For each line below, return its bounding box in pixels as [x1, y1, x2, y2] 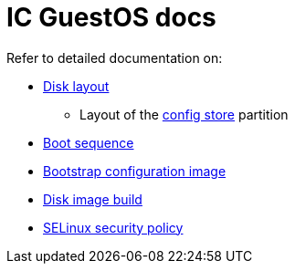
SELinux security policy [43, 219, 184, 235]
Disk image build [43, 191, 142, 207]
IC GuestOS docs [6, 2, 216, 33]
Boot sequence [43, 134, 134, 151]
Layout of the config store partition [79, 106, 289, 122]
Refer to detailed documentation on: [6, 49, 223, 66]
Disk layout [43, 78, 110, 94]
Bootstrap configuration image [43, 162, 227, 179]
